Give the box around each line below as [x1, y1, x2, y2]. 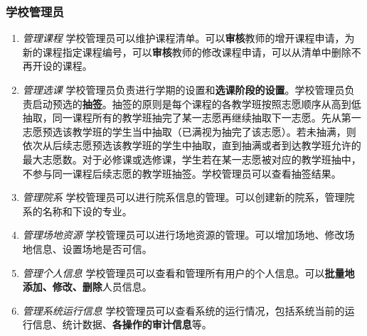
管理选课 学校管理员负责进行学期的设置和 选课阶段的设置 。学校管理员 [22, 82, 345, 97]
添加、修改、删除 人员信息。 [22, 279, 152, 294]
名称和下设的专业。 [42, 203, 132, 218]
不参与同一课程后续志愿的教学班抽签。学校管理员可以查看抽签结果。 [22, 166, 341, 180]
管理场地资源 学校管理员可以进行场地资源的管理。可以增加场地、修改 [22, 227, 345, 242]
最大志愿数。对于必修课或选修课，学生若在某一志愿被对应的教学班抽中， [22, 151, 361, 166]
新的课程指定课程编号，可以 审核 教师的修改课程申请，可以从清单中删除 [22, 44, 351, 59]
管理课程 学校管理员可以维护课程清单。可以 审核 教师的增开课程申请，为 [22, 31, 355, 45]
